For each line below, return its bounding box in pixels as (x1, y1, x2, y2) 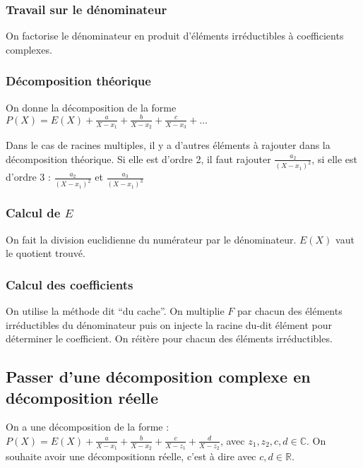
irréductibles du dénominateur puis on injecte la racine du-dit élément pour (6, 317, 332, 332)
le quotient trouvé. (6, 246, 85, 260)
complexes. (6, 42, 52, 56)
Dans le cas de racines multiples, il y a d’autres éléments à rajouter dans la (6, 137, 331, 152)
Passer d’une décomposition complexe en (6, 366, 311, 388)
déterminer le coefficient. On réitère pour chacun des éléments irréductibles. (6, 331, 333, 346)
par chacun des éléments (237, 303, 343, 318)
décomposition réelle (6, 386, 158, 408)
